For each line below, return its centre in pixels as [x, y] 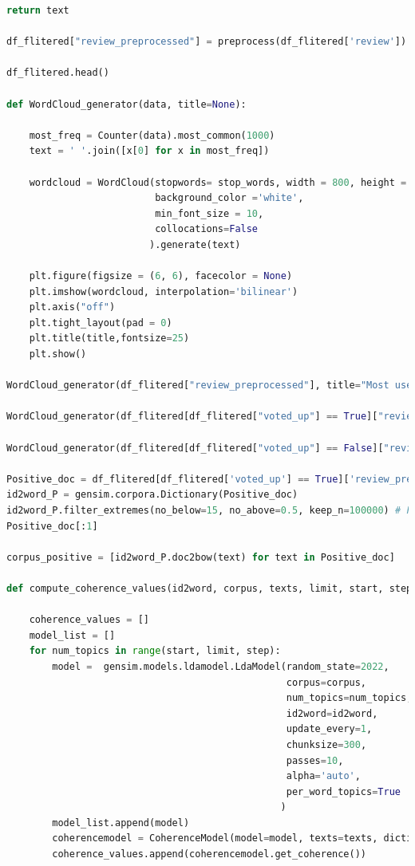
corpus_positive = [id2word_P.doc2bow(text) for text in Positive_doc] [201, 557]
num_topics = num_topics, [349, 698]
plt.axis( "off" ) [72, 307]
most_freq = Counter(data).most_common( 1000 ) [152, 135]
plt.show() [58, 354]
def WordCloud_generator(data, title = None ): [126, 104]
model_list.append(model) [121, 823]
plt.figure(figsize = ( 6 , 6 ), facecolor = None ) [161, 276]
